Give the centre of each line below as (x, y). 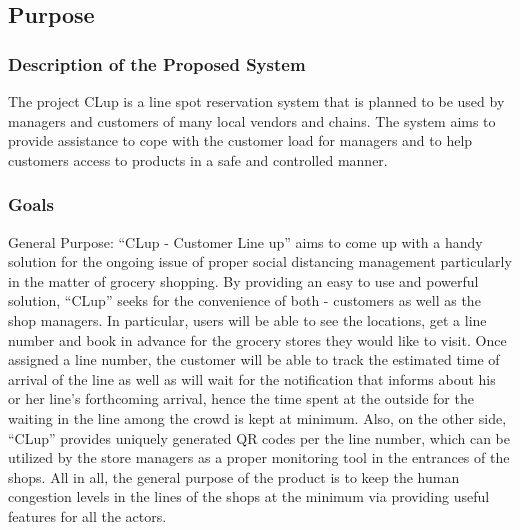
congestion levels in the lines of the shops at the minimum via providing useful (249, 496)
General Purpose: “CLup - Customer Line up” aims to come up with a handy (245, 241)
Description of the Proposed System (157, 63)
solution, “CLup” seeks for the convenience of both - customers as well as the (244, 300)
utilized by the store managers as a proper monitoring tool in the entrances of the (259, 457)
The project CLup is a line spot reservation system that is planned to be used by (256, 101)
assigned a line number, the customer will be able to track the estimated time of (254, 359)
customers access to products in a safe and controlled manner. (198, 159)
